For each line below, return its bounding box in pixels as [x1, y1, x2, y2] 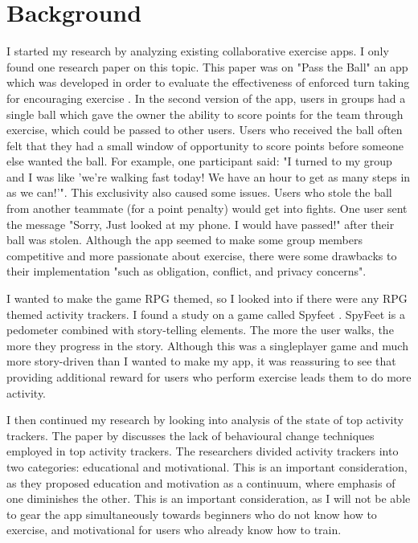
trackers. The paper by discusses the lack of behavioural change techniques [6, 427, 375, 443]
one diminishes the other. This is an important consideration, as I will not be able [6, 490, 411, 507]
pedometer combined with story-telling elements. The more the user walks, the [6, 321, 394, 338]
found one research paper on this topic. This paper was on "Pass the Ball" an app [6, 58, 408, 75]
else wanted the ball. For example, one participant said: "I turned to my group [6, 153, 392, 169]
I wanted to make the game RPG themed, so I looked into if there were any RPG [6, 290, 408, 307]
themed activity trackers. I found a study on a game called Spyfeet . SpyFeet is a [6, 305, 405, 322]
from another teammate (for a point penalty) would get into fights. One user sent [6, 200, 408, 217]
